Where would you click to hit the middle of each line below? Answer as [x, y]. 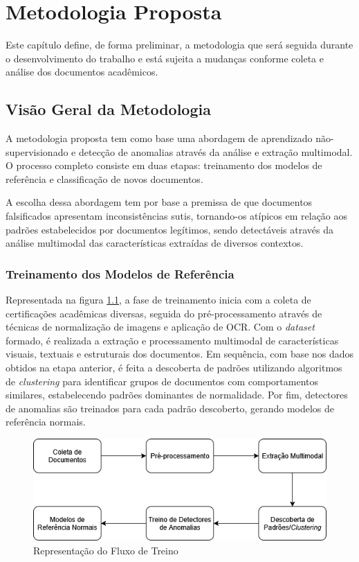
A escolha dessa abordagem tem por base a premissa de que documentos [159, 202]
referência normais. [46, 422]
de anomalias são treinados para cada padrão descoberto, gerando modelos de [170, 408]
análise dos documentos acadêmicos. [82, 72]
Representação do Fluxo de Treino [106, 550]
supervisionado [37, 151]
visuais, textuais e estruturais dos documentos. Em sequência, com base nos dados [180, 354]
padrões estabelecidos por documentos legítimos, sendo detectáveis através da [169, 229]
